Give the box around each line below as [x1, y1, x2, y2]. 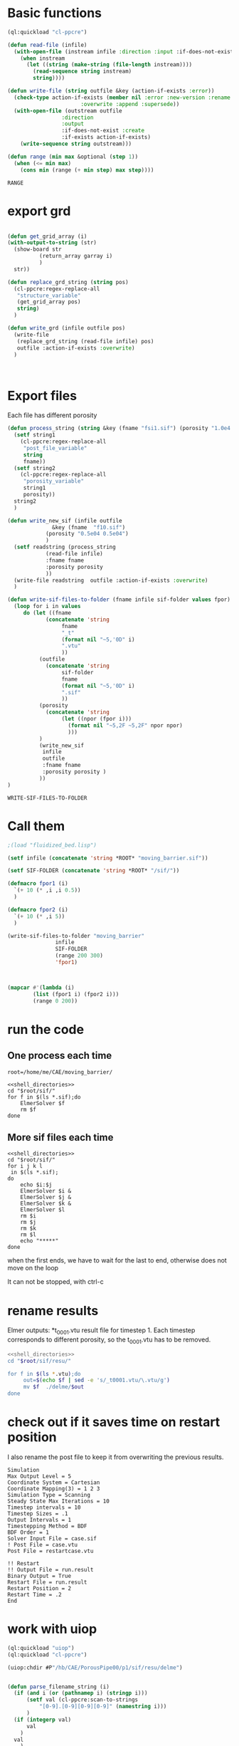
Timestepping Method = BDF [7, 1522, 87, 1530]
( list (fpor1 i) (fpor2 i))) [33, 990, 119, 998]
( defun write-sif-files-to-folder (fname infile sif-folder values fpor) [7, 596, 231, 603]
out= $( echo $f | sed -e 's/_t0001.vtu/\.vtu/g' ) [23, 1376, 171, 1384]
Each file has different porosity [7, 411, 97, 419]
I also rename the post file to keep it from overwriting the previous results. [7, 1453, 224, 1461]
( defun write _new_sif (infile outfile [7, 517, 122, 524]
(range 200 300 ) [55, 952, 103, 959]
